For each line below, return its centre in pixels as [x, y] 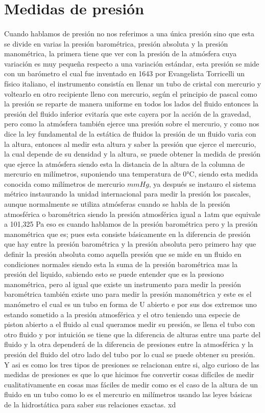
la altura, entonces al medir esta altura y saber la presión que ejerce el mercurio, [130, 144]
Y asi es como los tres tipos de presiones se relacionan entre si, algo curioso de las [132, 364]
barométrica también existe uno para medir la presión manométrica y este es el [128, 294]
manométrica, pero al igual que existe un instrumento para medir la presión [123, 284]
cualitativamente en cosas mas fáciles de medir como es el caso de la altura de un [131, 384]
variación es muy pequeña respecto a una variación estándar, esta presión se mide [132, 63]
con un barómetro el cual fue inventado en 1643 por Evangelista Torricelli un [125, 73]
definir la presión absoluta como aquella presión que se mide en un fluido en [123, 254]
